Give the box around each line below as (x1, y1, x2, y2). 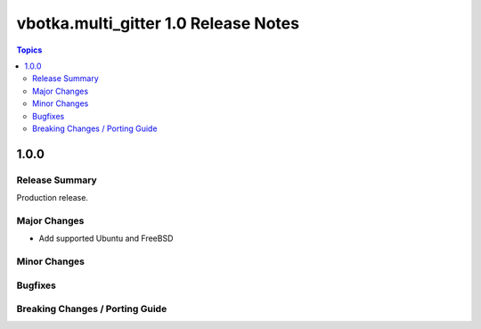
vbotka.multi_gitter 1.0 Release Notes (16, 13, 300, 33)
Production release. (16, 193, 89, 203)
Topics (16, 45, 43, 55)
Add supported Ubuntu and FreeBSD (38, 233, 174, 244)
